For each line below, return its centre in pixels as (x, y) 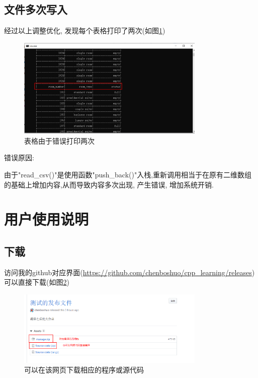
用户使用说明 (47, 219)
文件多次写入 (36, 9)
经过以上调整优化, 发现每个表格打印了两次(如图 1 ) (85, 30)
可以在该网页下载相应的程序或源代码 (84, 370)
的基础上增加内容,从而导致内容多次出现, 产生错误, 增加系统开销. (109, 184)
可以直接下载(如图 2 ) (37, 282)
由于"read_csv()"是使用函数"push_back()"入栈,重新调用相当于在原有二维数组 (128, 174)
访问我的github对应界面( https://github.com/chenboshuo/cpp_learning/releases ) (130, 272)
